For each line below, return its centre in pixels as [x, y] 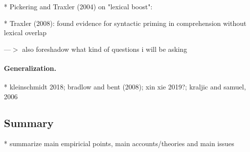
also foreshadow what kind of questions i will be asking [105, 49]
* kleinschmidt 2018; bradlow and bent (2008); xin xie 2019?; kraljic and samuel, [125, 87]
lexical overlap [25, 33]
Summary [29, 122]
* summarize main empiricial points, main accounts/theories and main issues [119, 143]
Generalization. [30, 68]
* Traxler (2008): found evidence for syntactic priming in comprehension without [125, 23]
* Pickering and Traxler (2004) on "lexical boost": [78, 6]
